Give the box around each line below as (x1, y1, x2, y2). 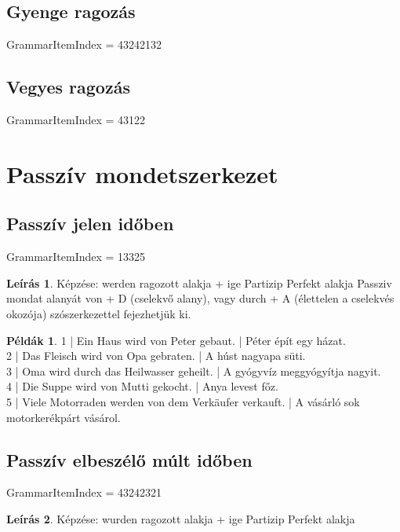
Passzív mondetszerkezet (6, 157, 278, 189)
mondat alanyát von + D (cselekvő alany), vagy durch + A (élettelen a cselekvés (6, 290, 395, 306)
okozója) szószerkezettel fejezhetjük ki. (6, 305, 191, 321)
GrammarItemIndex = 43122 (6, 112, 146, 127)
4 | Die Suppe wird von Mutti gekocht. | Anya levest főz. (6, 378, 278, 394)
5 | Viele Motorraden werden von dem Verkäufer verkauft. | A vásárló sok (6, 393, 360, 409)
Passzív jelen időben (6, 211, 174, 236)
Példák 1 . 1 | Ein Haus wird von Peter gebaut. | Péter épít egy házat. (6, 332, 346, 348)
